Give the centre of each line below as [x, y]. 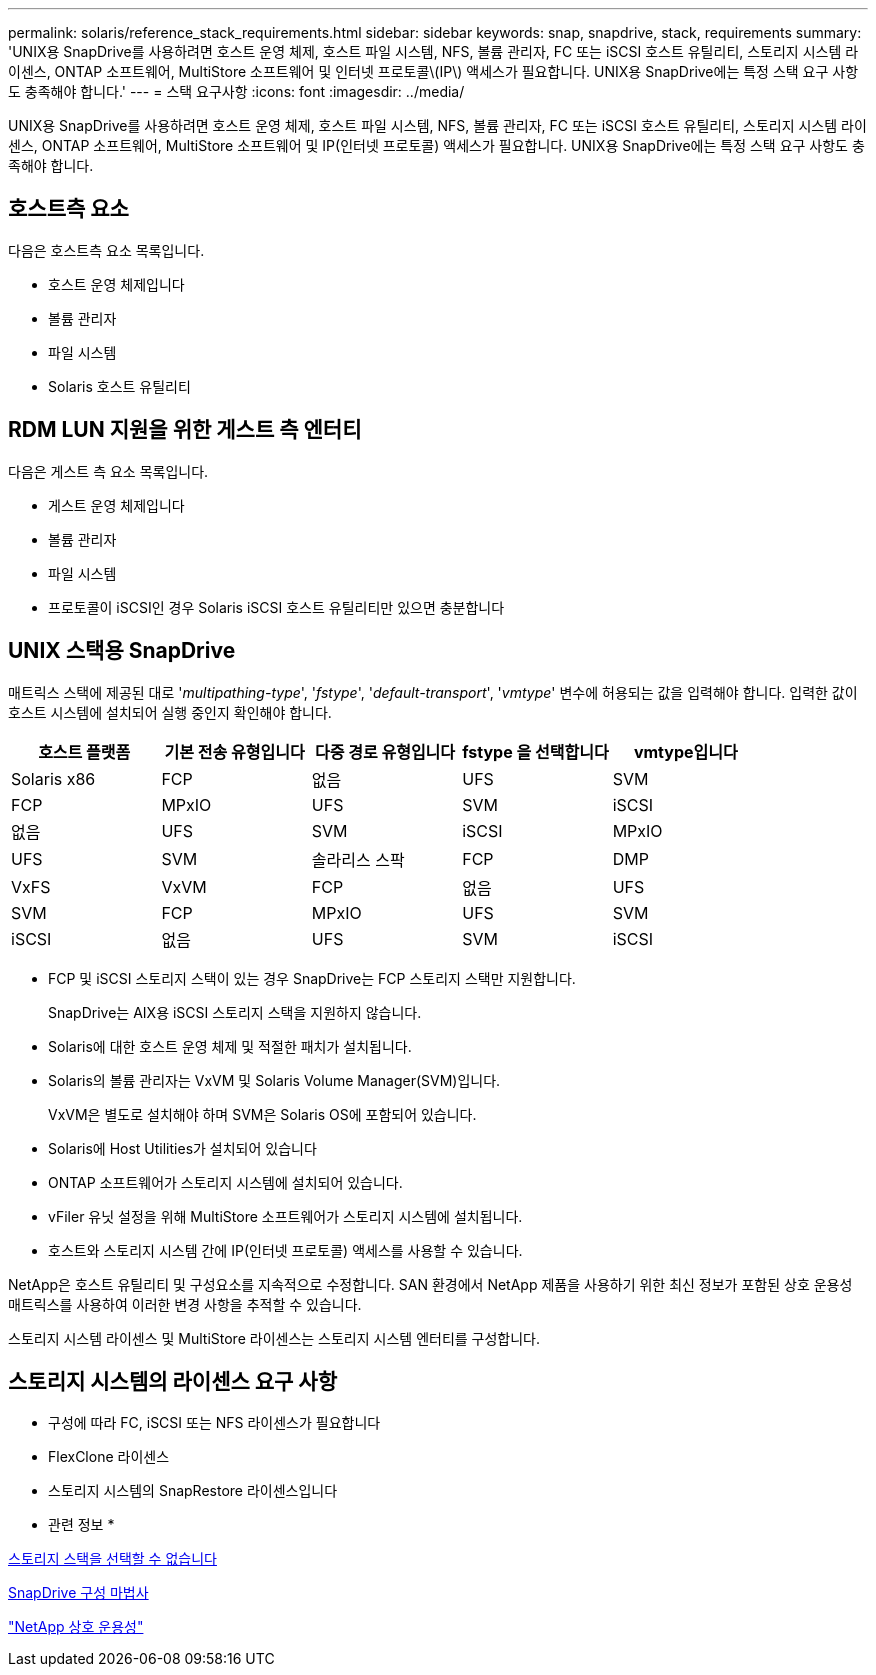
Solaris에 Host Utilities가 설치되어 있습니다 [182, 1148]
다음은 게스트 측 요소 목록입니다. [108, 471]
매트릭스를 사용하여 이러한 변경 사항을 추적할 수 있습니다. [185, 1304]
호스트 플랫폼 [84, 751]
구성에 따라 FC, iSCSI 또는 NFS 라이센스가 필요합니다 [214, 1423]
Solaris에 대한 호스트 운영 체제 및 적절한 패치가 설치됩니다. [230, 1046]
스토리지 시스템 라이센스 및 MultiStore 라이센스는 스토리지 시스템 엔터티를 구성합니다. [274, 1338]
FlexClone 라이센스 [109, 1457]
